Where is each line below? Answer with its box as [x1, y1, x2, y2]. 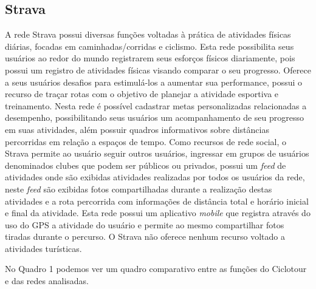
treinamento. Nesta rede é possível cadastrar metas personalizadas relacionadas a [5, 99, 307, 112]
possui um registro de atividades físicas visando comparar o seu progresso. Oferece [5, 63, 311, 76]
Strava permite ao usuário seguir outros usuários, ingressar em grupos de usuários [5, 147, 309, 160]
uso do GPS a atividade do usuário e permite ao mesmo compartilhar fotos [5, 218, 284, 231]
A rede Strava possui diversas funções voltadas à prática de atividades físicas [5, 28, 291, 41]
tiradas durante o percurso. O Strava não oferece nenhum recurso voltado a [5, 230, 285, 243]
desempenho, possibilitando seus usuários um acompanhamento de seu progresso [5, 111, 304, 124]
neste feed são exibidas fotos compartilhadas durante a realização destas [5, 182, 272, 195]
